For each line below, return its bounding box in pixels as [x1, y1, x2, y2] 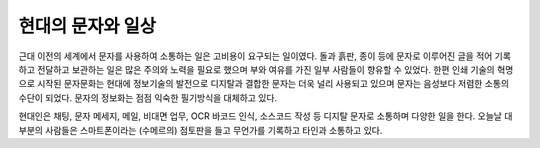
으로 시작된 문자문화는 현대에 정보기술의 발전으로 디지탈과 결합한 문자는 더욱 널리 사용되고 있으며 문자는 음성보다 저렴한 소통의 [18, 78, 510, 90]
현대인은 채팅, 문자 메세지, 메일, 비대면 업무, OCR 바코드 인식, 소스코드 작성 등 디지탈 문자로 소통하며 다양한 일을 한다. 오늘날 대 [18, 110, 513, 122]
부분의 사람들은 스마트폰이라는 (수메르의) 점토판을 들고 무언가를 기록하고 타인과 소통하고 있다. [18, 124, 383, 136]
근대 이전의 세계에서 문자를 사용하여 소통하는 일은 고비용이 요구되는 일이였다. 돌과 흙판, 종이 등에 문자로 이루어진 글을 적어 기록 [18, 50, 512, 62]
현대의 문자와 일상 [18, 15, 157, 37]
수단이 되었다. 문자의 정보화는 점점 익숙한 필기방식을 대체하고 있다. [18, 91, 278, 104]
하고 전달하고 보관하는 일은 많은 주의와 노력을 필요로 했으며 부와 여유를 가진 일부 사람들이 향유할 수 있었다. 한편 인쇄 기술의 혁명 [18, 63, 514, 75]
